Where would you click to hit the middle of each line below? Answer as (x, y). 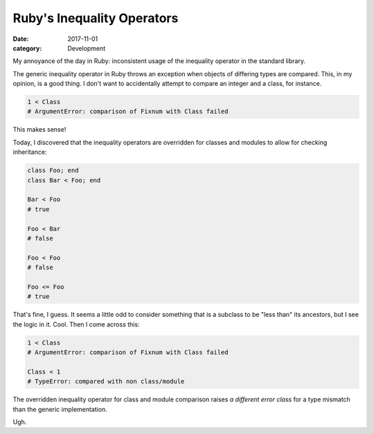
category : (27, 48)
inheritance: (30, 152)
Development (87, 48)
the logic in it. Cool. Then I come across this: (76, 324)
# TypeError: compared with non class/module (106, 382)
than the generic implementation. (60, 409)
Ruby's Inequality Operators (96, 18)
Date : (21, 39)
